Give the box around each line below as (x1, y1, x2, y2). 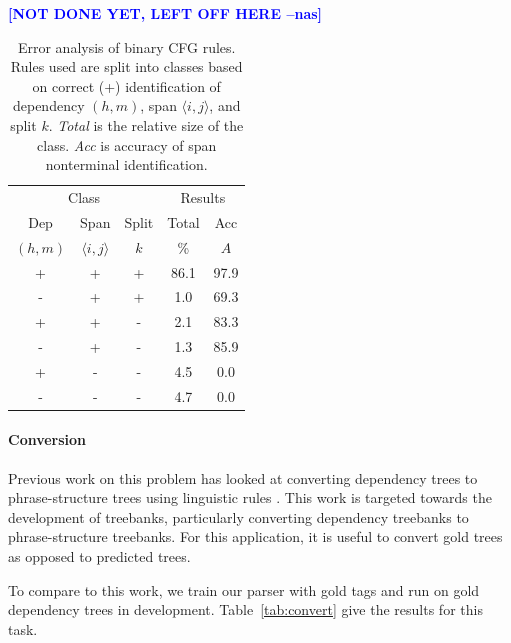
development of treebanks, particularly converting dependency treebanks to (8, 506, 469, 527)
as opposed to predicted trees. (8, 546, 191, 567)
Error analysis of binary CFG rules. (17, 36, 236, 57)
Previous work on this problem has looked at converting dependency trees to (8, 467, 478, 488)
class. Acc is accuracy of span (37, 134, 217, 155)
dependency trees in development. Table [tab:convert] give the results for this (8, 599, 483, 620)
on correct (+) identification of (32, 75, 221, 96)
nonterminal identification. (45, 154, 208, 175)
